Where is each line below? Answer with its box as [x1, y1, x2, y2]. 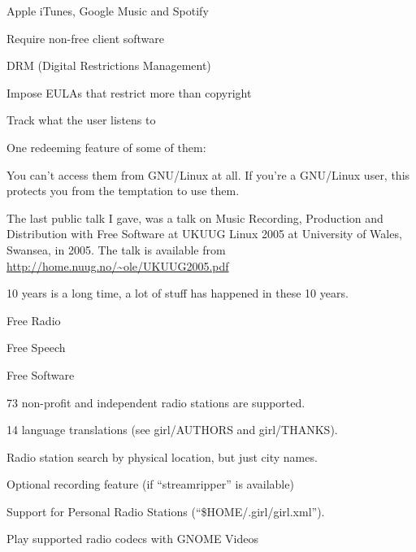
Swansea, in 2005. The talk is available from [6, 241, 226, 258]
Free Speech [6, 339, 66, 356]
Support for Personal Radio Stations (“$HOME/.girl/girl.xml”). [6, 502, 325, 519]
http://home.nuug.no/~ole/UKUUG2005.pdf [6, 257, 229, 274]
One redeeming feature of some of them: [6, 138, 206, 155]
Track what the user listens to [6, 111, 156, 128]
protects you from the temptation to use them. [6, 182, 240, 199]
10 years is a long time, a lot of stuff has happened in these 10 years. [6, 285, 349, 302]
